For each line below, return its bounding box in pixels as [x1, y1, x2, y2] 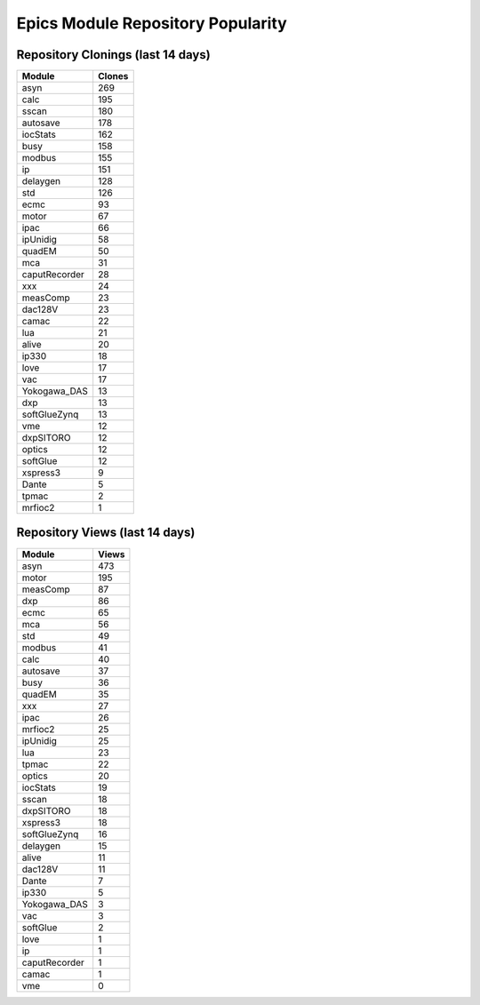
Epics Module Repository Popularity [16, 13, 288, 33]
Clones [98, 70, 129, 83]
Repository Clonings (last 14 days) [16, 47, 211, 62]
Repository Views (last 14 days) [16, 525, 196, 540]
